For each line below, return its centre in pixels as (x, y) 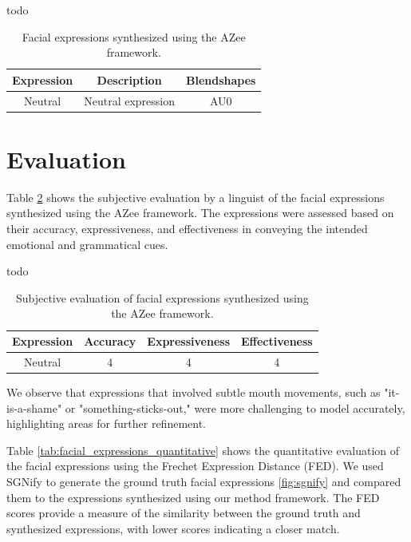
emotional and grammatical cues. (87, 244)
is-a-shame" (34, 407)
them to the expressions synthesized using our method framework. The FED (193, 497)
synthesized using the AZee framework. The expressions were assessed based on (200, 213)
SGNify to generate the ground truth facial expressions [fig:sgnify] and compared (204, 481)
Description (129, 79)
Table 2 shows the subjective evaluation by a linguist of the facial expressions (196, 197)
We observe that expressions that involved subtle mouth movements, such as (194, 392)
